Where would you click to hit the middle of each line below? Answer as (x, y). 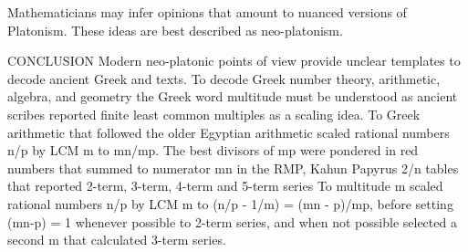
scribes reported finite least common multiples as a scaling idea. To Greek (214, 114)
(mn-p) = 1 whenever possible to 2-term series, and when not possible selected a (232, 221)
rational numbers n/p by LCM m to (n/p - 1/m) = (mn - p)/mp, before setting (230, 203)
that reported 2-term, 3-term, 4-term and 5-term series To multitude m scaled (225, 186)
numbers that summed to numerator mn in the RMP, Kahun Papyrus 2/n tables (233, 168)
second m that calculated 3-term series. (117, 240)
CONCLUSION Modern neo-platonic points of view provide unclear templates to (234, 61)
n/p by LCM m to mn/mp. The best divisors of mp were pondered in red (213, 150)
